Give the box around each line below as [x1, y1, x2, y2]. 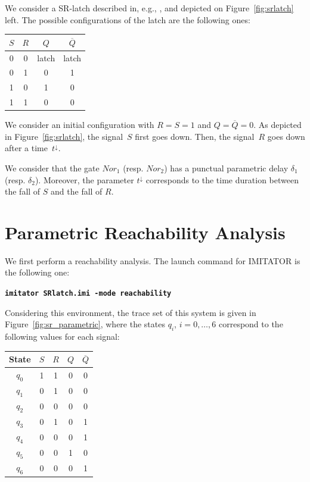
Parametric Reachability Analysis [5, 220, 286, 244]
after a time [5, 142, 48, 154]
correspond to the [218, 318, 283, 330]
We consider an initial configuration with [5, 118, 154, 131]
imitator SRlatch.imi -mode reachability [5, 289, 172, 298]
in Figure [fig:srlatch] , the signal [5, 130, 123, 142]
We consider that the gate [5, 161, 100, 174]
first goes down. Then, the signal [135, 130, 255, 142]
